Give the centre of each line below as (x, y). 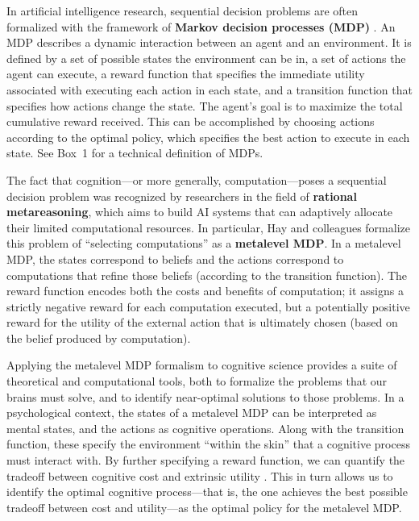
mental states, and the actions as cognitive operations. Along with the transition (205, 428)
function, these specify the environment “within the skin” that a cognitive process (208, 444)
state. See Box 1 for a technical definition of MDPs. (135, 153)
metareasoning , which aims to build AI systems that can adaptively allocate (200, 212)
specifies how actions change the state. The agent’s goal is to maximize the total (205, 105)
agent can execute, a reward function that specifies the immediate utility (186, 74)
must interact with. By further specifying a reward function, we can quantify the (206, 460)
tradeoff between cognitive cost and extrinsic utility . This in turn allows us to (200, 475)
